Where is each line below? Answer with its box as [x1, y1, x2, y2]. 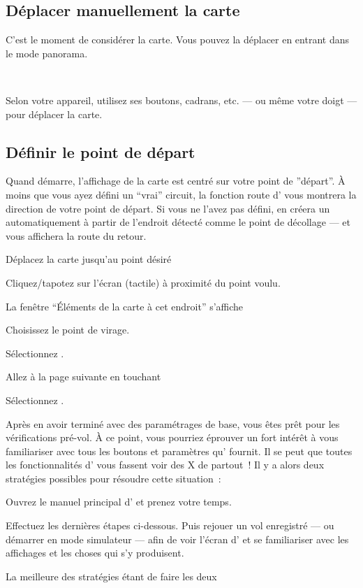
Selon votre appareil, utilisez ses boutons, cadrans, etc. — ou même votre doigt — [6, 92, 357, 107]
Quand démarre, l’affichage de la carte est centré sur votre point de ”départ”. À [6, 173, 346, 188]
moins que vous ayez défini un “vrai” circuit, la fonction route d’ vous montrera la [6, 187, 357, 201]
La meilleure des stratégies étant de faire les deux [6, 568, 217, 583]
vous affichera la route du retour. [6, 228, 147, 243]
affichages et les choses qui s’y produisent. [6, 545, 184, 560]
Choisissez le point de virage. [6, 322, 130, 337]
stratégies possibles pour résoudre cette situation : [6, 471, 221, 485]
